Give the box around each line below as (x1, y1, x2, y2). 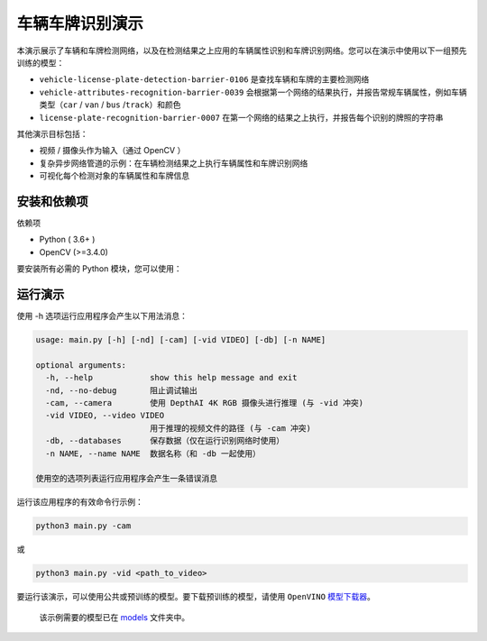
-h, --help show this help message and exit (45, 372, 298, 383)
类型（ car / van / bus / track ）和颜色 (39, 99, 181, 110)
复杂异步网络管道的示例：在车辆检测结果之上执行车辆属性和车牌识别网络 (39, 158, 308, 169)
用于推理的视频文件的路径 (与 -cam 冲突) (149, 423, 311, 433)
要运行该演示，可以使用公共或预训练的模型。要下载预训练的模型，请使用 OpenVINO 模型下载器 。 (16, 591, 376, 602)
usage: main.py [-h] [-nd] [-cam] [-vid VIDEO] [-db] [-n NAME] (35, 334, 326, 345)
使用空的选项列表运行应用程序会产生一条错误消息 (35, 473, 218, 484)
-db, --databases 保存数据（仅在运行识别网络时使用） (45, 435, 284, 446)
